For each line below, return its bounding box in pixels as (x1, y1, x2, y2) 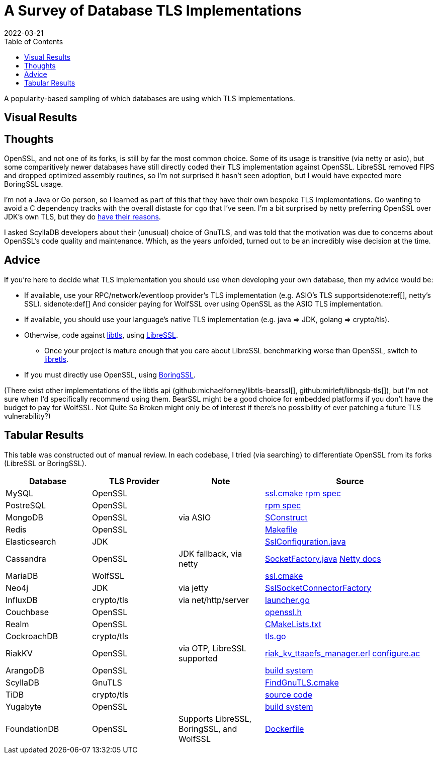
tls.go (265, 631, 286, 641)
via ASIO (179, 512, 211, 522)
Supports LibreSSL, (179, 713, 252, 724)
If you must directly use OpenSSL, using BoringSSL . (24, 370, 196, 379)
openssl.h (265, 607, 302, 617)
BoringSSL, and (179, 723, 237, 734)
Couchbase (6, 607, 49, 617)
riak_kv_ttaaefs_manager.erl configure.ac (265, 648, 420, 658)
